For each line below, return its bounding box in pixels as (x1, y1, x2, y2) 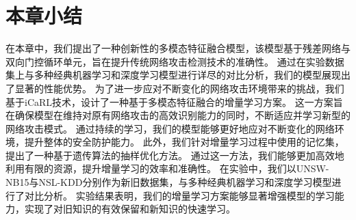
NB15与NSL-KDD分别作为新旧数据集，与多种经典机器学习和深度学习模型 (5, 175, 332, 189)
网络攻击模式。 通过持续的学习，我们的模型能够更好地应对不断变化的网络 (5, 121, 335, 135)
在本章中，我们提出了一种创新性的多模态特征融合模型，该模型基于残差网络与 (5, 41, 351, 55)
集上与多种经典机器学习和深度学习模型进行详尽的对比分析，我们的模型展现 (5, 68, 341, 82)
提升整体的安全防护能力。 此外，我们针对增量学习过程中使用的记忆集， (24, 135, 344, 149)
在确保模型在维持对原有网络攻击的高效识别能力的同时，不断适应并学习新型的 (5, 108, 351, 122)
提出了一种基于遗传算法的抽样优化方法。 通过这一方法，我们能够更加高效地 (5, 148, 344, 162)
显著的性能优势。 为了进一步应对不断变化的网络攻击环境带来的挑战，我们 (14, 81, 344, 95)
